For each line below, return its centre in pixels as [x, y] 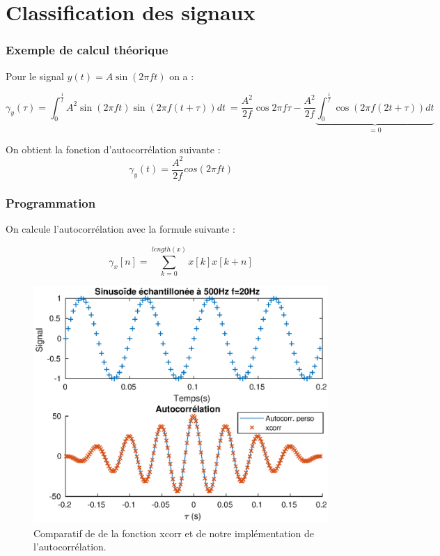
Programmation [51, 202]
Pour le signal [35, 76]
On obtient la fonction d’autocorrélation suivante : [113, 149]
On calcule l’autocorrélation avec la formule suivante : [120, 229]
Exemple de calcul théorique [87, 50]
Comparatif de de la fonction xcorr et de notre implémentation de [174, 533]
